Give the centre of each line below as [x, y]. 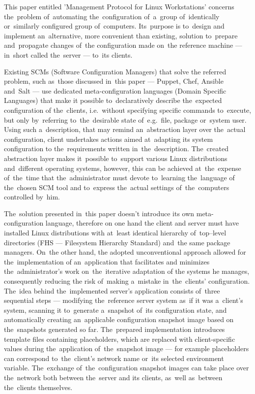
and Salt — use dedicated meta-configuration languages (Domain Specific [115, 90]
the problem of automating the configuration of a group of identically [112, 16]
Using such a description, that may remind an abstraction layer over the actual [125, 129]
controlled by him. [32, 197]
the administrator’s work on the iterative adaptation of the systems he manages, [127, 271]
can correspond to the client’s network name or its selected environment [114, 358]
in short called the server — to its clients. [68, 54]
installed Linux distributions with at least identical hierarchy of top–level [115, 233]
